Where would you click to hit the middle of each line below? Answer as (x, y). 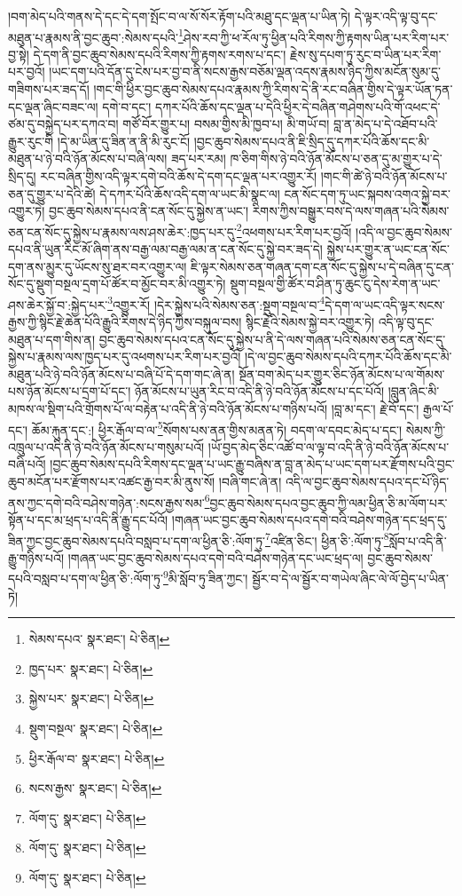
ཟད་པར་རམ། (199, 159)
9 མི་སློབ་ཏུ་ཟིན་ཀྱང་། (205, 577)
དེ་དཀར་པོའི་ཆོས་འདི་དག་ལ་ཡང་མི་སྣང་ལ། (190, 193)
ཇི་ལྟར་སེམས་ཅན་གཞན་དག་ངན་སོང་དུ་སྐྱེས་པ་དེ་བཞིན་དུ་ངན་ (322, 266)
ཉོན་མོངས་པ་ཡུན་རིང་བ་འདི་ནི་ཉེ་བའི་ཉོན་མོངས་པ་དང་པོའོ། (260, 391)
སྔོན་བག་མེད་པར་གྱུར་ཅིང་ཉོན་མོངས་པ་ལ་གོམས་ (342, 373)
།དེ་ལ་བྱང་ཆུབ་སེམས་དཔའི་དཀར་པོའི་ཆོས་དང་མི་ (348, 357)
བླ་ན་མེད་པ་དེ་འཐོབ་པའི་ (386, 124)
